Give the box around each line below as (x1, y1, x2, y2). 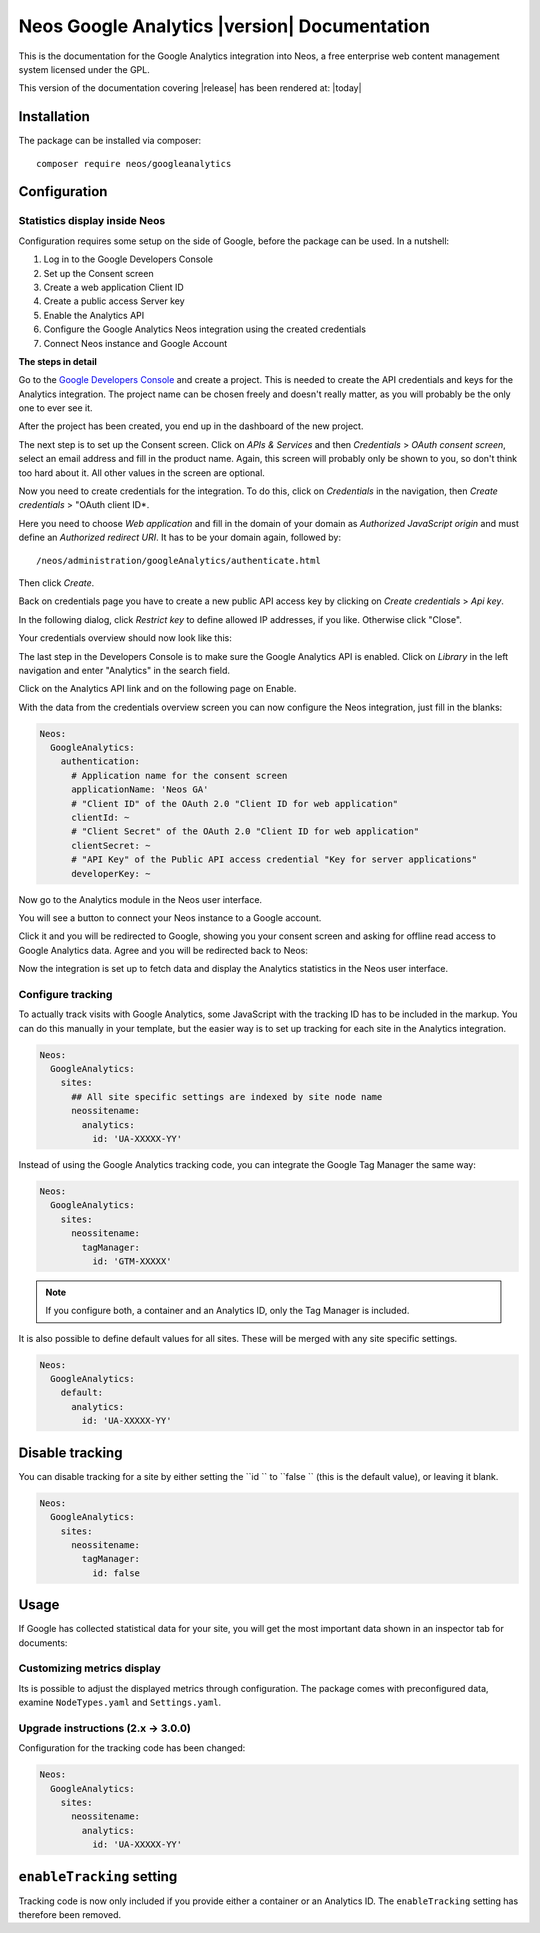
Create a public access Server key (43, 295, 185, 307)
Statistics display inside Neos (18, 214, 166, 228)
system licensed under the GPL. (18, 63, 150, 75)
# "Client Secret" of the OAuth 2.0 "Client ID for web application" (71, 826, 420, 837)
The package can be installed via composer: (18, 135, 202, 147)
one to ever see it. (18, 402, 94, 414)
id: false (91, 1567, 140, 1579)
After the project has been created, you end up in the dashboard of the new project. (18, 420, 364, 432)
